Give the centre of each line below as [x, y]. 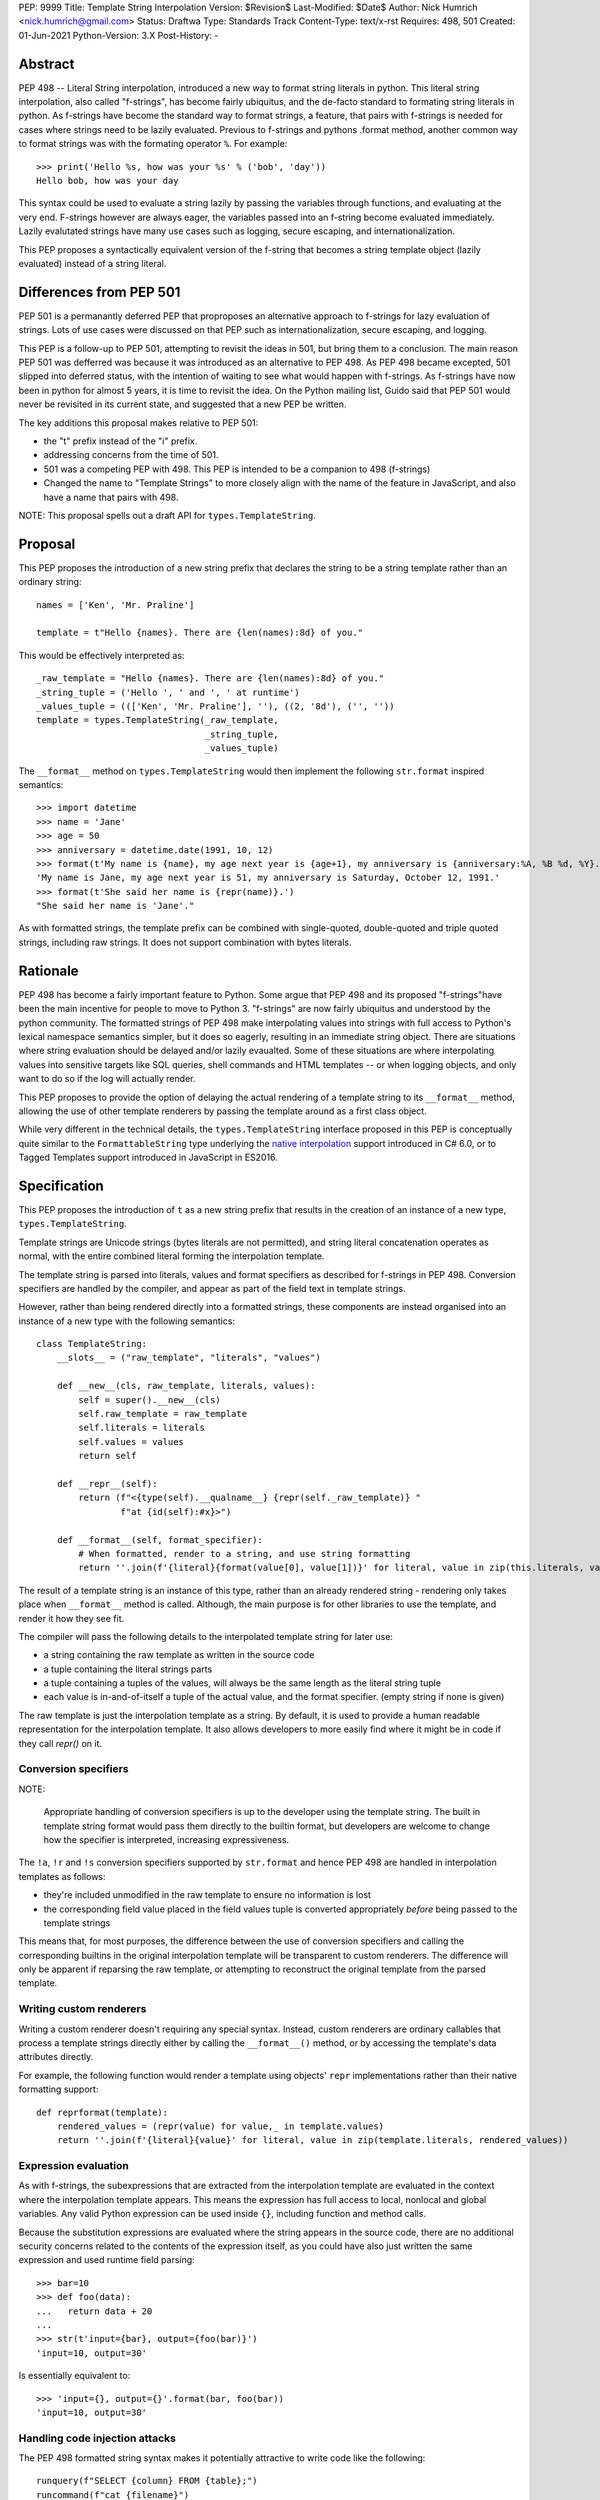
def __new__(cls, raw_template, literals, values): [186, 1386]
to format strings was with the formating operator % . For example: [153, 144]
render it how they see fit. [71, 1618]
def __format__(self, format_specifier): [160, 1539]
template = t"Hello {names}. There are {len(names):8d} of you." [200, 633]
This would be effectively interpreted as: [101, 655]
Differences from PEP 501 [99, 291]
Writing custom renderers [82, 2009]
